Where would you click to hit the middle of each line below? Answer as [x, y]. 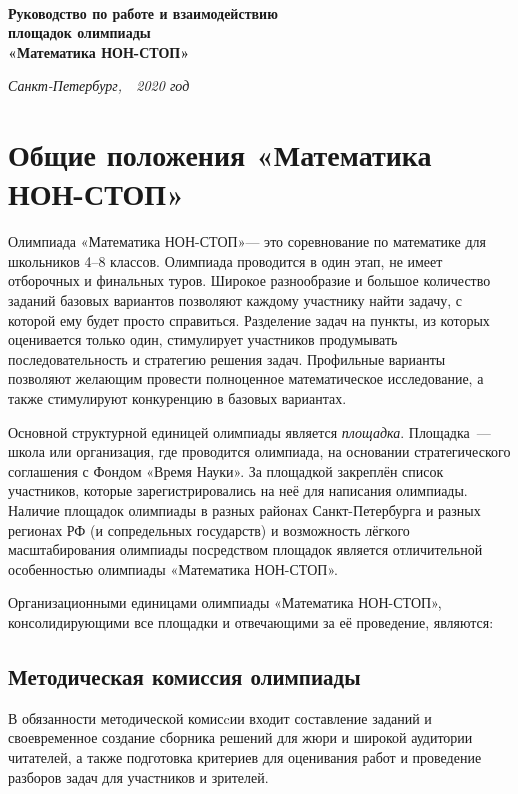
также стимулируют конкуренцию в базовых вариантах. [177, 398]
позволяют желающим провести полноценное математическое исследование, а [246, 378]
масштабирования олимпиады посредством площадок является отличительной [245, 549]
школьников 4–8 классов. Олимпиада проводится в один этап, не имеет [225, 260]
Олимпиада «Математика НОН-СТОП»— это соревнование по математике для [247, 241]
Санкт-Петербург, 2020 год [99, 85]
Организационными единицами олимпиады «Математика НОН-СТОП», [225, 602]
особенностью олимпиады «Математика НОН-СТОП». [173, 568]
